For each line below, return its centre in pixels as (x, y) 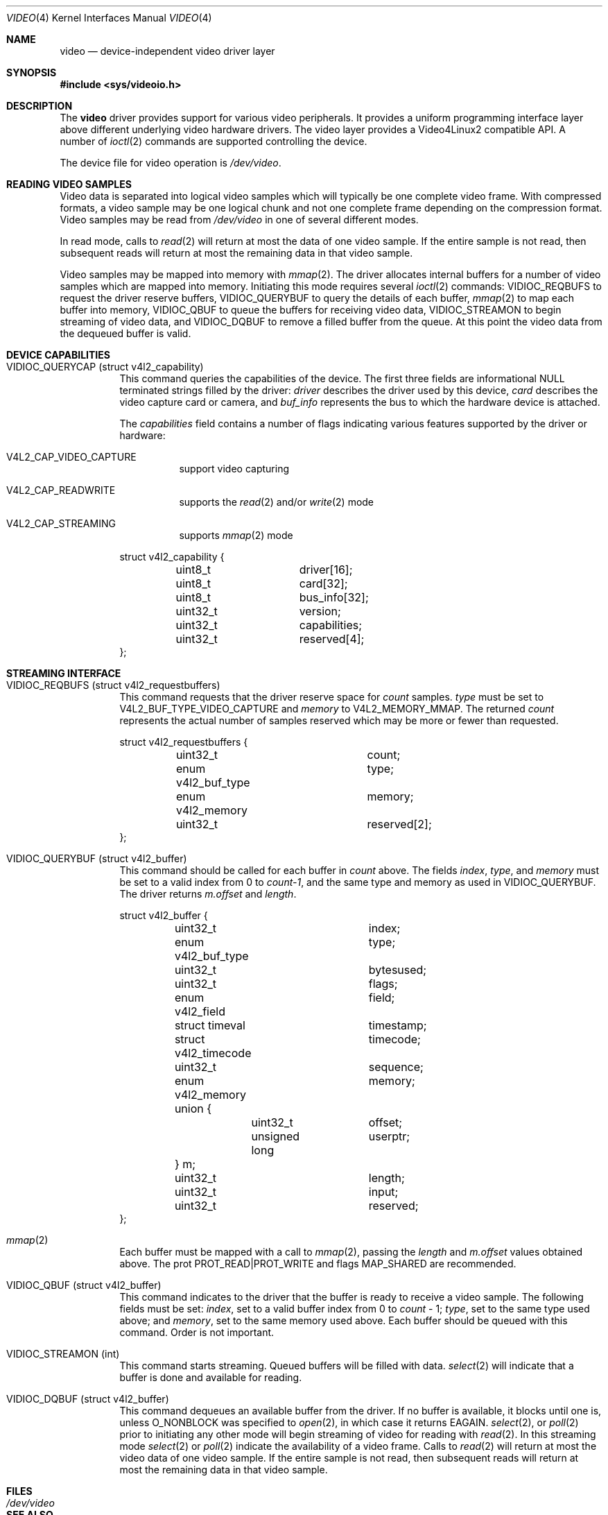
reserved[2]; (399, 824)
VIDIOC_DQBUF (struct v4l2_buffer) (88, 1399)
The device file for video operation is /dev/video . (171, 163)
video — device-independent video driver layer (167, 51)
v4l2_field (200, 1011)
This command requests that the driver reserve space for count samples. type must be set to (332, 697)
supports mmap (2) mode (236, 535)
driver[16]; (326, 570)
